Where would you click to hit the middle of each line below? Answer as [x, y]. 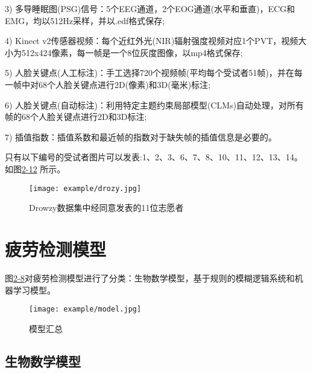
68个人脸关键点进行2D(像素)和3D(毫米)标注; [124, 84]
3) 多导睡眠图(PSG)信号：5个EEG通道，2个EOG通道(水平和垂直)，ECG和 [150, 8]
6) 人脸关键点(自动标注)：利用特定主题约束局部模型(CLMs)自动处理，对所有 [155, 105]
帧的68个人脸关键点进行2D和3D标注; [76, 117]
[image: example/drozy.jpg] [85, 188]
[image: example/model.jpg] [85, 309]
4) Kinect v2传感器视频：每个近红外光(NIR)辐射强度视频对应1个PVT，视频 [152, 41]
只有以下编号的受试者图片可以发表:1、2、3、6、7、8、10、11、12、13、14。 [154, 157]
